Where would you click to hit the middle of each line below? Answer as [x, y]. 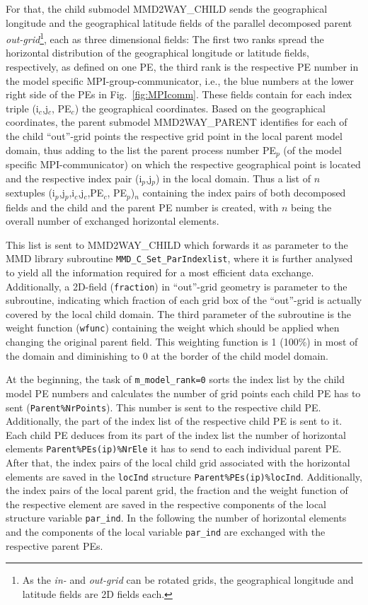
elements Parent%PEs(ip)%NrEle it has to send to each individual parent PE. [174, 448]
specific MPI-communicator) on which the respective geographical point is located [183, 164]
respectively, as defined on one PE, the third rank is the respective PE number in [182, 67]
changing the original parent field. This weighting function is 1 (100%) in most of [182, 342]
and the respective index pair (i [74, 178]
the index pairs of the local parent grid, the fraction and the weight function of [177, 490]
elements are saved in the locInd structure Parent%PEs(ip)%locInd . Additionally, [184, 476]
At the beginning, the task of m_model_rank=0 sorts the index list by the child [175, 379]
